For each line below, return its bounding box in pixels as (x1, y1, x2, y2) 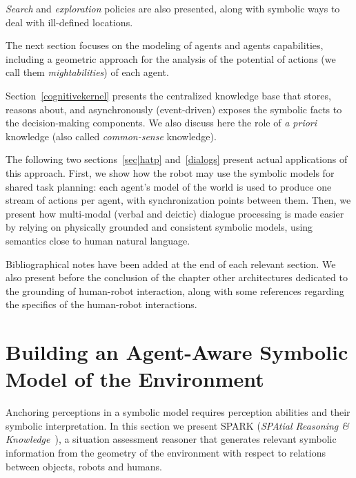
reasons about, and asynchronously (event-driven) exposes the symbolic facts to (6, 102, 342, 116)
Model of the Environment (6, 365, 264, 393)
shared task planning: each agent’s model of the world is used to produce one (6, 179, 332, 193)
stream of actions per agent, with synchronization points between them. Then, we (6, 193, 351, 207)
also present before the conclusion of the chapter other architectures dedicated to (6, 270, 348, 285)
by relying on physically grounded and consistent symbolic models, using (6, 220, 313, 234)
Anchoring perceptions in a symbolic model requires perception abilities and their (6, 405, 350, 419)
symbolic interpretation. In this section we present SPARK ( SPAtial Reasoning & (6, 418, 350, 432)
